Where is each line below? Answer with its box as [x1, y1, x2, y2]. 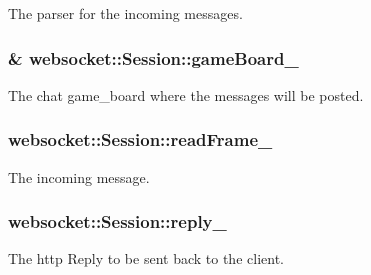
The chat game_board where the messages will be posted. [8, 84, 364, 105]
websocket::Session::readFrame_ [8, 127, 273, 152]
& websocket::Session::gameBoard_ [8, 45, 299, 70]
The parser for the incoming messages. [8, 3, 243, 23]
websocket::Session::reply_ [8, 209, 227, 234]
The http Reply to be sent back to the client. [8, 248, 284, 269]
